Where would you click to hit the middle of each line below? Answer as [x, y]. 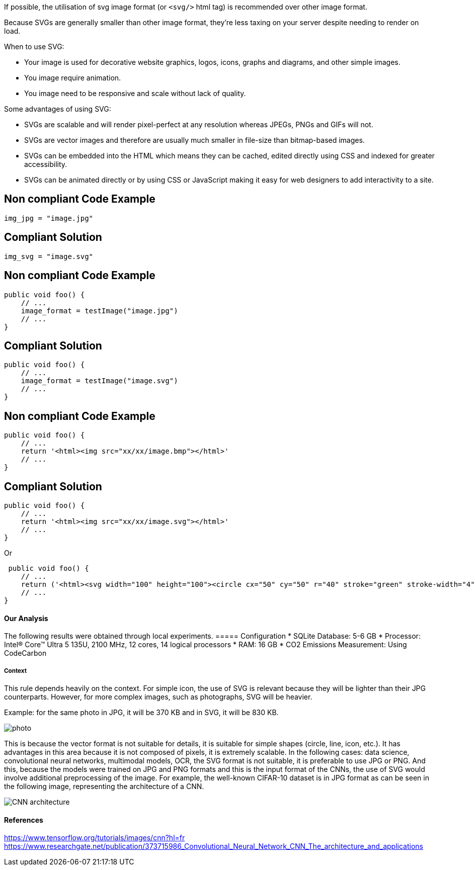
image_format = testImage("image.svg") [99, 381]
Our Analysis [26, 618]
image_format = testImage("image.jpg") [99, 311]
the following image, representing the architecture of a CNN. [104, 787]
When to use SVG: [34, 47]
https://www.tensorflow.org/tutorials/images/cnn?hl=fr [95, 838]
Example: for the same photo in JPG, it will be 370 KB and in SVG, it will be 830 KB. [141, 713]
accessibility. [46, 164]
